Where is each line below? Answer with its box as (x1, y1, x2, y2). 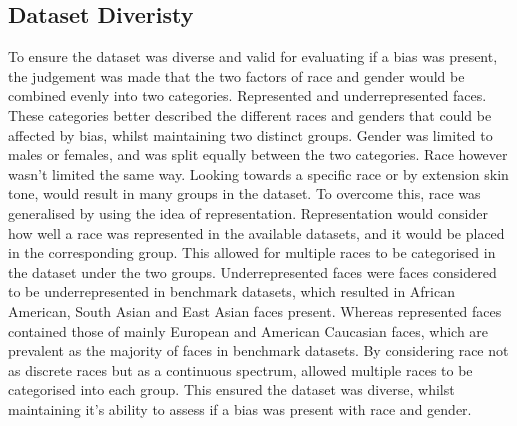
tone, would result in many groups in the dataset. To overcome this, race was (8, 183, 481, 204)
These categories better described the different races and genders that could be (8, 104, 492, 125)
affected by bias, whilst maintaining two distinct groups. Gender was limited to (8, 124, 493, 145)
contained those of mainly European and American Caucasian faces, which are (8, 320, 489, 341)
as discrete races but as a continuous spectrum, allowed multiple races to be (8, 359, 473, 380)
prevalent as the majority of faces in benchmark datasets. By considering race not (8, 340, 509, 361)
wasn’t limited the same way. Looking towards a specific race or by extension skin (8, 163, 509, 184)
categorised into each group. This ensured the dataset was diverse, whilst (8, 379, 455, 400)
